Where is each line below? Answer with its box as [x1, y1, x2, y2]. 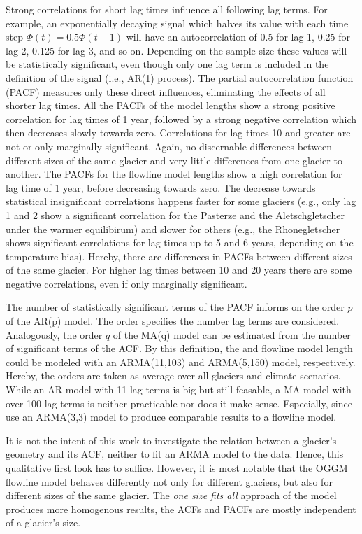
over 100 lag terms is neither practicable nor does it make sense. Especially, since [6, 395, 352, 410]
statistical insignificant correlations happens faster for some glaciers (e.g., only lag [6, 194, 356, 209]
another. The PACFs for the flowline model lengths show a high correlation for [6, 167, 342, 181]
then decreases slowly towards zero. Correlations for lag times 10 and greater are [6, 125, 351, 140]
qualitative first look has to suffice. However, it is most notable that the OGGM [6, 461, 348, 475]
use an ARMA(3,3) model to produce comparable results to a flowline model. [6, 409, 337, 424]
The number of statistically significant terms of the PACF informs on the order [6, 300, 345, 314]
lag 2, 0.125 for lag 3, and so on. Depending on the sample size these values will [6, 43, 347, 57]
